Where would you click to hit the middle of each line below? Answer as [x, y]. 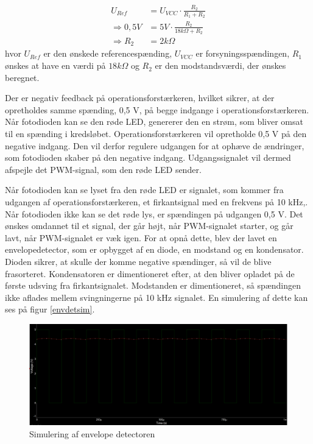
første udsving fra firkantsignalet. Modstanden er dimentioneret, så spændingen [153, 285]
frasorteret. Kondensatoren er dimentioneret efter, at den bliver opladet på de [150, 273]
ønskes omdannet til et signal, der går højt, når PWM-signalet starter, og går [149, 226]
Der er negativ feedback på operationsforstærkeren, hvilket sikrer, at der [140, 98]
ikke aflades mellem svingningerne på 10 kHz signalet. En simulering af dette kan [156, 297]
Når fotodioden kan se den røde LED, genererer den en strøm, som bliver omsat [154, 122]
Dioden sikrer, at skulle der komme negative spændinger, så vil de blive [138, 261]
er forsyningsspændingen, [243, 53]
